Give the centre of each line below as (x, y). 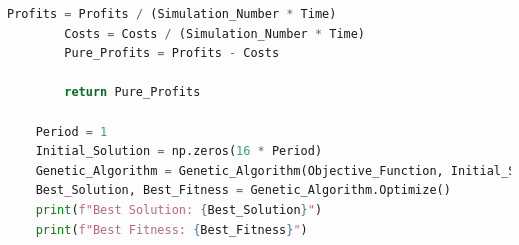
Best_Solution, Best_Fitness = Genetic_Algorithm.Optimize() (243, 190)
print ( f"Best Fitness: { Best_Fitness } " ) (171, 229)
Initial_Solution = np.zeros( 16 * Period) (179, 151)
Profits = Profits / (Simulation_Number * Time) (172, 14)
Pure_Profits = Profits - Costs (172, 53)
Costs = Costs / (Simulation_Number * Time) (215, 33)
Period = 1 (71, 131)
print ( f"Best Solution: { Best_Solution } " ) (179, 209)
